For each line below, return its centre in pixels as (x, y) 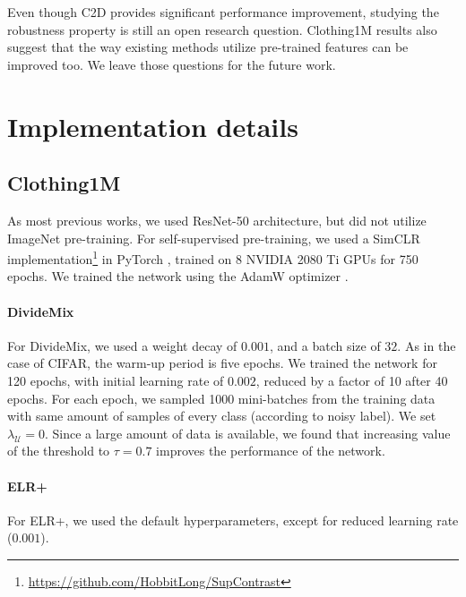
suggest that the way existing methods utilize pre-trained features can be (208, 47)
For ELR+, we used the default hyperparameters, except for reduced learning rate (233, 520)
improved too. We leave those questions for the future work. (172, 64)
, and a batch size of (325, 345)
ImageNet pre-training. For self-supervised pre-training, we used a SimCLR (214, 238)
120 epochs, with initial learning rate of (116, 380)
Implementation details (153, 126)
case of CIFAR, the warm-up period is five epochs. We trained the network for (222, 363)
